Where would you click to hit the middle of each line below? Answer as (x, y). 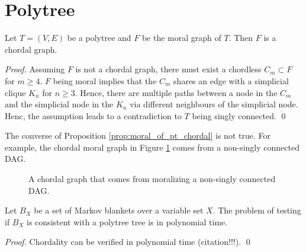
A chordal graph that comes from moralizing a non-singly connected (152, 179)
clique (15, 92)
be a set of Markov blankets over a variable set (119, 210)
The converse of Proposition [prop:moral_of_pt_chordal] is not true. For (138, 135)
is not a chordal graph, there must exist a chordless (168, 69)
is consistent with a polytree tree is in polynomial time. (127, 221)
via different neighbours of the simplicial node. (214, 104)
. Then (241, 38)
